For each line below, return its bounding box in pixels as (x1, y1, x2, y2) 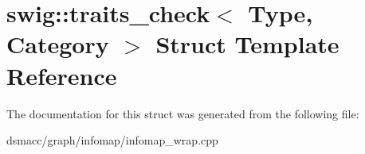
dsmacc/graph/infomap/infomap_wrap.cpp (6, 132, 218, 148)
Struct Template (155, 28, 339, 60)
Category (6, 28, 109, 60)
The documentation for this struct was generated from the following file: (6, 105, 359, 121)
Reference (6, 59, 117, 91)
